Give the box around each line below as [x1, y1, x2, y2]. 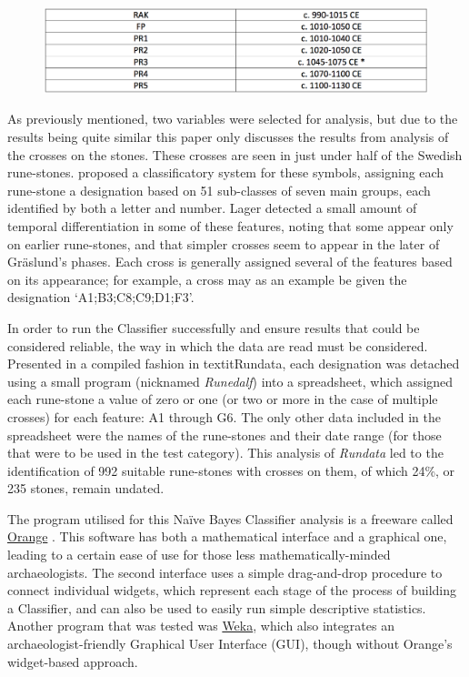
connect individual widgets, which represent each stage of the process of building [7, 581, 457, 600]
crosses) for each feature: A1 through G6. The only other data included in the [7, 407, 441, 426]
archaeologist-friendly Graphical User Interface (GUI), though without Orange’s [7, 634, 453, 653]
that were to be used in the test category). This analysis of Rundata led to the [7, 443, 444, 462]
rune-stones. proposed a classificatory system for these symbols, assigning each [7, 163, 444, 182]
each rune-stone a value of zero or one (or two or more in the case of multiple [7, 389, 438, 409]
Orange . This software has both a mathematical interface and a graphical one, [7, 527, 447, 546]
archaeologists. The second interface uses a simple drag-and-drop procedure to [7, 562, 443, 581]
